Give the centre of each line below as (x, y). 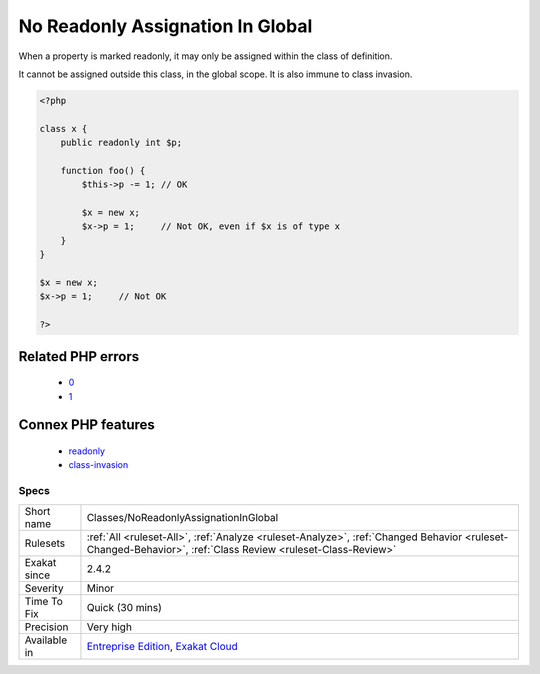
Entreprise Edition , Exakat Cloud (162, 646)
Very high (109, 627)
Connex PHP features (86, 425)
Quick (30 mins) (124, 607)
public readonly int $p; (121, 143)
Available (46, 640)
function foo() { (103, 170)
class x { (63, 128)
